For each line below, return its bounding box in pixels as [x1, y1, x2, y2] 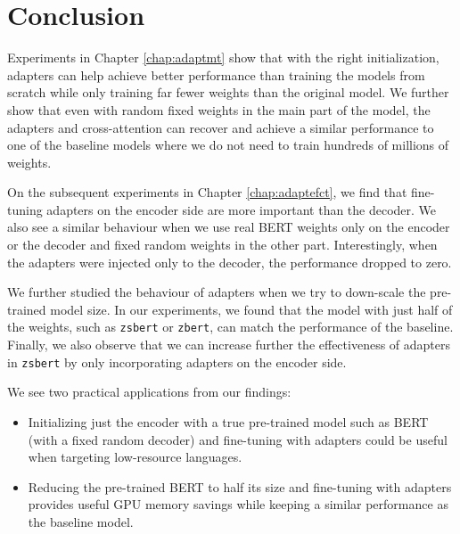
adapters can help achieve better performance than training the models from [7, 65, 425, 84]
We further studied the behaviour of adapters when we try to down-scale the [7, 283, 426, 301]
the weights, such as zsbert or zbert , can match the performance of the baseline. [7, 317, 454, 336]
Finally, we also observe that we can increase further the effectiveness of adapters [7, 335, 451, 354]
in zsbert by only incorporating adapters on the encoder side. [7, 352, 347, 371]
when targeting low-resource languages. [28, 448, 242, 466]
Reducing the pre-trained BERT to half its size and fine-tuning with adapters [28, 477, 452, 496]
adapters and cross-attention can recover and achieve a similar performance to [7, 118, 434, 136]
